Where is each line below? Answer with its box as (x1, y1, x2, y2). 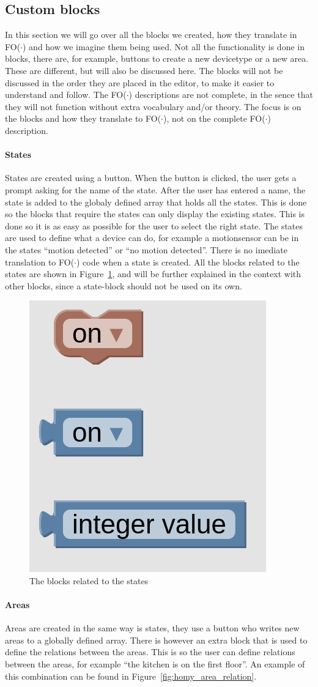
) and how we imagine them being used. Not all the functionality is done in (23, 40, 305, 53)
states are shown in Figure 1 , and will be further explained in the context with (5, 267, 301, 280)
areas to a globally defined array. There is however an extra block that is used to (5, 633, 308, 646)
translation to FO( (5, 255, 75, 268)
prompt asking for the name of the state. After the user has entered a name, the (5, 183, 306, 196)
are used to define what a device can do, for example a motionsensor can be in (5, 231, 299, 244)
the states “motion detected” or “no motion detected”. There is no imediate (5, 243, 287, 256)
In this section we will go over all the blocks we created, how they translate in (5, 28, 297, 41)
